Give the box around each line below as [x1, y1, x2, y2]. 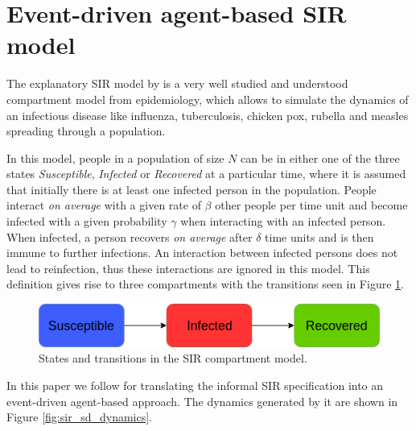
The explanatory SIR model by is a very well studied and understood [6, 75, 348, 92]
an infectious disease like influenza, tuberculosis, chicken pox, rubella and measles [6, 106, 409, 123]
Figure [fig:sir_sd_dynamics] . [6, 408, 152, 425]
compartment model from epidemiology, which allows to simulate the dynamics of [6, 90, 409, 107]
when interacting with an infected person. [180, 213, 386, 230]
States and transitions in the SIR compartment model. [39, 350, 307, 367]
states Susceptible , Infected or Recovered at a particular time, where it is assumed [6, 165, 406, 182]
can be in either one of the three [241, 149, 400, 166]
